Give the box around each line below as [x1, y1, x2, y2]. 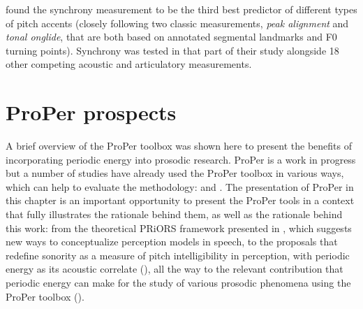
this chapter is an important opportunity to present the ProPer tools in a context [6, 193, 355, 208]
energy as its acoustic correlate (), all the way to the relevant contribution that [6, 261, 343, 276]
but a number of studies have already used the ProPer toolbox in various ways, [6, 166, 344, 180]
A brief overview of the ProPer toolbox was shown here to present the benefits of [6, 138, 352, 153]
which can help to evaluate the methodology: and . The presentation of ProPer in [6, 179, 354, 194]
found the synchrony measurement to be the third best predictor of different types [6, 2, 357, 16]
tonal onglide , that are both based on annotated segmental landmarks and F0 [6, 29, 337, 44]
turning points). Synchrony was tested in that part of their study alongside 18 [6, 43, 339, 57]
